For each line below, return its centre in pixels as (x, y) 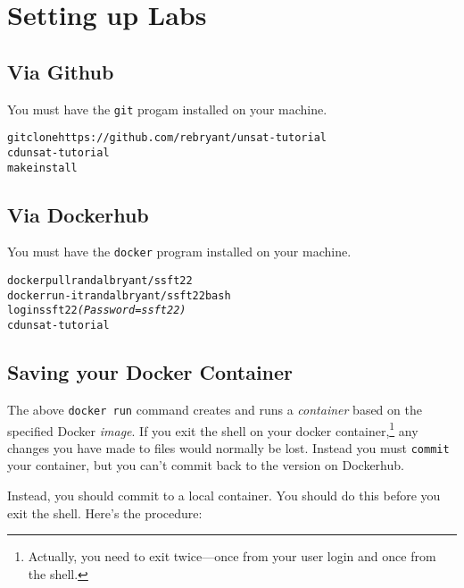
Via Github (61, 71)
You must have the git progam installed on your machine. (167, 109)
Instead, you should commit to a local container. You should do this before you (224, 496)
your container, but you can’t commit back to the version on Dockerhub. (206, 465)
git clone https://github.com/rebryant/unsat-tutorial (167, 138)
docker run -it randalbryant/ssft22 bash (119, 295)
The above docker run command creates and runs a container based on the (215, 409)
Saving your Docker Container (150, 372)
